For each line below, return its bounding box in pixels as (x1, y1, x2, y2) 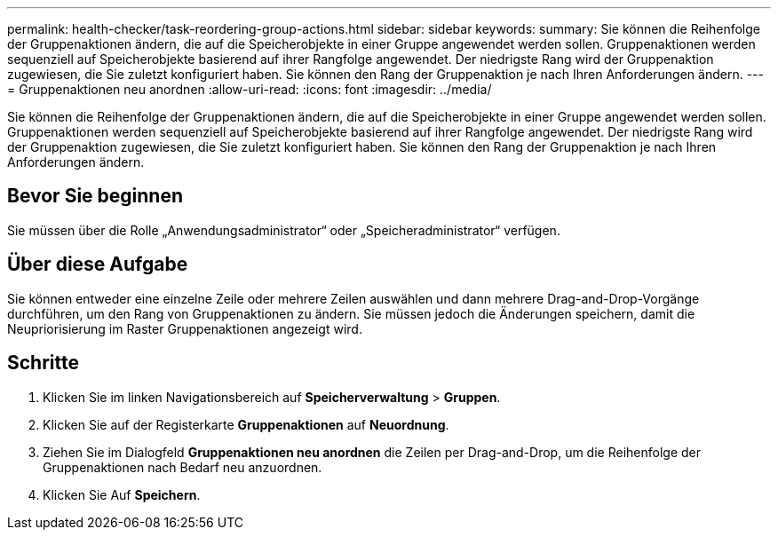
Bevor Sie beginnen (7, 185, 184, 208)
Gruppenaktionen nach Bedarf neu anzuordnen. (43, 459, 322, 475)
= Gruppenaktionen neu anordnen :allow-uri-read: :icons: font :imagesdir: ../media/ (7, 82, 492, 97)
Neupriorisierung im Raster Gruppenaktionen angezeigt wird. (7, 320, 362, 336)
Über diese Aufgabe (7, 253, 188, 276)
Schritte (7, 351, 79, 375)
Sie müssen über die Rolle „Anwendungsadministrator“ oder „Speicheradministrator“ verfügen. (7, 222, 560, 238)
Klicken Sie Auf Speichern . (43, 486, 201, 502)
